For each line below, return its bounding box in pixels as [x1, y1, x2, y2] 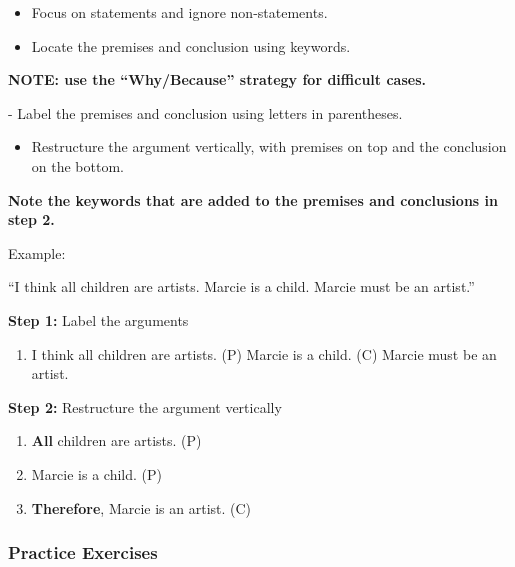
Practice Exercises [8, 540, 158, 565]
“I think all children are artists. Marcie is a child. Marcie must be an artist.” [8, 276, 475, 297]
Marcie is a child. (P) [31, 463, 162, 484]
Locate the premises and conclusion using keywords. [31, 35, 351, 56]
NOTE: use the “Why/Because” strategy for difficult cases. [8, 69, 426, 90]
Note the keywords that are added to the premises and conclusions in [8, 189, 498, 210]
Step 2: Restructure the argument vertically [8, 396, 282, 417]
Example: [8, 242, 66, 263]
